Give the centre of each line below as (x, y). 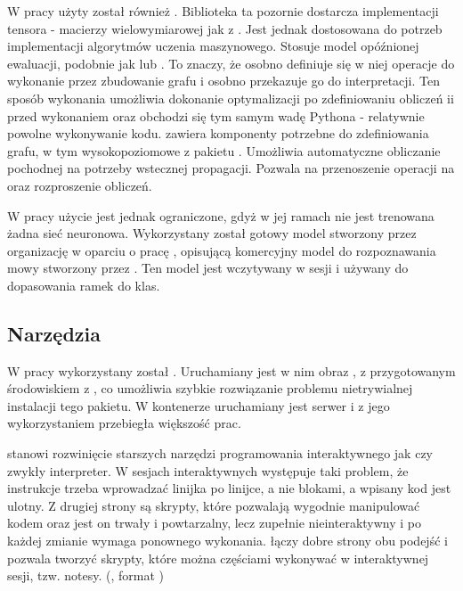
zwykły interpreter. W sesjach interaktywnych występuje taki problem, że (208, 470)
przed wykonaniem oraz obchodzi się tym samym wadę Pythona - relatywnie (216, 115)
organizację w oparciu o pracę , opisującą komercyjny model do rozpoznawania (222, 250)
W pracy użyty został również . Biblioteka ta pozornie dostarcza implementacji (223, 11)
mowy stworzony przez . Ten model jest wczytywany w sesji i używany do (208, 268)
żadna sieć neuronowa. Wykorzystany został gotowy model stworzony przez (212, 233)
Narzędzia (54, 333)
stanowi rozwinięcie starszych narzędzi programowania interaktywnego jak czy (220, 453)
